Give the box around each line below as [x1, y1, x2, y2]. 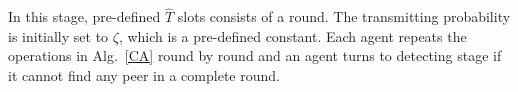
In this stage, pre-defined [8, 6, 161, 27]
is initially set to [8, 25, 109, 46]
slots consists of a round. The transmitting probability [177, 6, 511, 27]
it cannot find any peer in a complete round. [8, 65, 280, 85]
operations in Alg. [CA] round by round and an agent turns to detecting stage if [8, 45, 502, 66]
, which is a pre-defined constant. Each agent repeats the [118, 25, 467, 46]
